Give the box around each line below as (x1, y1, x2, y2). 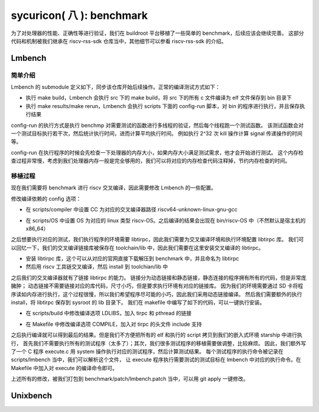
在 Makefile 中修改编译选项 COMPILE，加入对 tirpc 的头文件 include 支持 (25, 321, 202, 328)
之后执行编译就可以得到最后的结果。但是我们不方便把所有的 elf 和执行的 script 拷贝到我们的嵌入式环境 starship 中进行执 (11, 331, 302, 339)
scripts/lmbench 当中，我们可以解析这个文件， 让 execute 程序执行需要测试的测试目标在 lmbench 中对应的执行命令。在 (11, 356, 301, 363)
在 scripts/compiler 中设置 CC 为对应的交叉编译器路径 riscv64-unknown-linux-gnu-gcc (25, 206, 237, 213)
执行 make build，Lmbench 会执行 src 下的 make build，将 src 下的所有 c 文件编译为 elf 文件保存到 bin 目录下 (25, 94, 292, 102)
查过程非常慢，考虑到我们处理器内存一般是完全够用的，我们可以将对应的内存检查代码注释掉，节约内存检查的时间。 (11, 157, 291, 165)
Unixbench (11, 390, 53, 401)
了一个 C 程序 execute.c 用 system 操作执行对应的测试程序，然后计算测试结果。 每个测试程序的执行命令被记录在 (11, 348, 284, 355)
